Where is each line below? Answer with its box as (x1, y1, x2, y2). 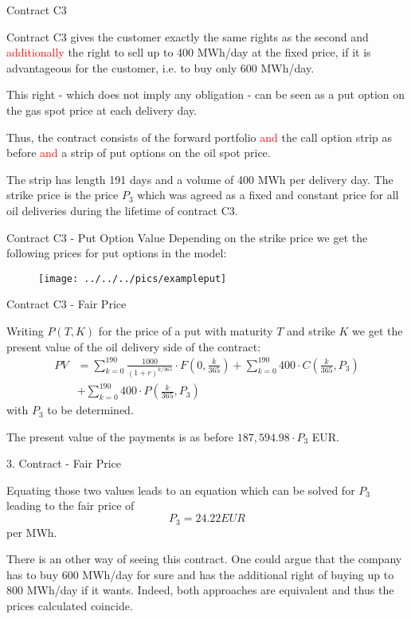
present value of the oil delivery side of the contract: (6, 338, 261, 355)
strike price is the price (6, 186, 119, 203)
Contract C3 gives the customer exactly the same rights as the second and (6, 28, 369, 45)
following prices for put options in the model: (6, 245, 227, 261)
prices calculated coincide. (6, 597, 133, 613)
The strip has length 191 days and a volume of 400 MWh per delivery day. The (6, 170, 393, 187)
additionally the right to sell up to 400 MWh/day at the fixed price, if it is (6, 44, 371, 61)
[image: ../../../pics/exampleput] (38, 272, 227, 284)
